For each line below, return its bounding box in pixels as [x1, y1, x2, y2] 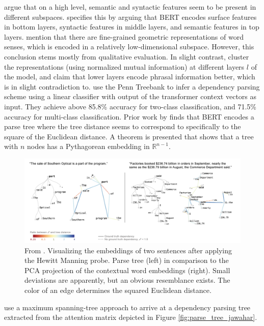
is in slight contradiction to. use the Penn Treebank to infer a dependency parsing [4, 81, 260, 92]
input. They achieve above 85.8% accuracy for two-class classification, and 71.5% [4, 101, 257, 111]
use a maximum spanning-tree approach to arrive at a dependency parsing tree [4, 302, 251, 312]
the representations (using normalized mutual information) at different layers [4, 61, 245, 72]
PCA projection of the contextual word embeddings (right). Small [24, 264, 230, 275]
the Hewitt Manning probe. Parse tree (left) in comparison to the [24, 255, 229, 265]
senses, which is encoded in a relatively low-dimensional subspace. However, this [4, 41, 254, 52]
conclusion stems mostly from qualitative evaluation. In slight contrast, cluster [4, 51, 249, 62]
